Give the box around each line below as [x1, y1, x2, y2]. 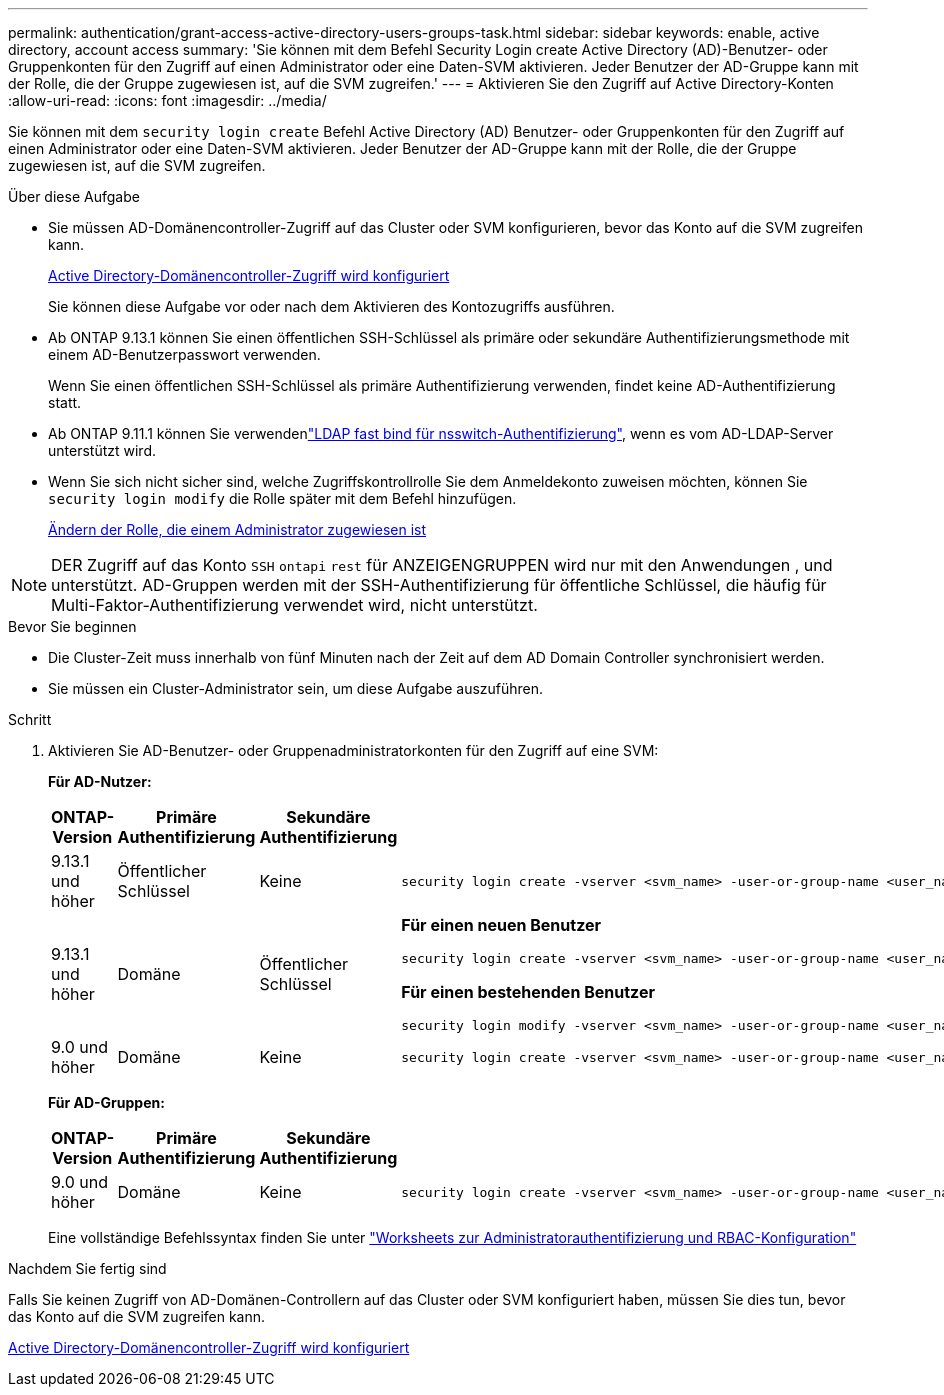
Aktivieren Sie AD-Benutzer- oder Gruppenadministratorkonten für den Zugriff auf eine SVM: [48, 742, 659, 759]
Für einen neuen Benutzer [401, 915, 602, 935]
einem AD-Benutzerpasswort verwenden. [48, 346, 321, 363]
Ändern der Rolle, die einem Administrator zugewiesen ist [48, 521, 426, 538]
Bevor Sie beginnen [8, 618, 137, 635]
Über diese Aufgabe [8, 188, 140, 205]
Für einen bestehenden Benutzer [401, 982, 655, 1002]
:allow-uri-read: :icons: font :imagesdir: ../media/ [8, 92, 327, 109]
